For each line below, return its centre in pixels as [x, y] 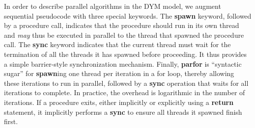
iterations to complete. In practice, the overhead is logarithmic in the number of [125, 92]
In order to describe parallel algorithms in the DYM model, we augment [113, 6]
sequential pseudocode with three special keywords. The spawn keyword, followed [128, 15]
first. [11, 121]
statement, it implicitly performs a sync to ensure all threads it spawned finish [123, 112]
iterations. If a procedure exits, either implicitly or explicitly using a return [119, 102]
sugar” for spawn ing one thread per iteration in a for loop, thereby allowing [119, 73]
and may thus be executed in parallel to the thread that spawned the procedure [124, 35]
